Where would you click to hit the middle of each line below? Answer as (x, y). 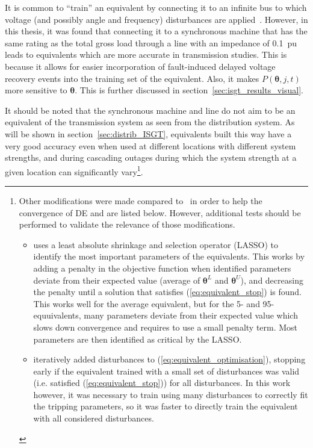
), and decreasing (272, 280)
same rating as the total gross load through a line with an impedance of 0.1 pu (151, 42)
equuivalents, (57, 315)
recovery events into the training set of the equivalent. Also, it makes (132, 78)
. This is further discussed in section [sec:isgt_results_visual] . (189, 90)
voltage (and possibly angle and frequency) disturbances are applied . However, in (156, 19)
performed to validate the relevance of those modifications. (127, 224)
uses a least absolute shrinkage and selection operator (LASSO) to (156, 244)
